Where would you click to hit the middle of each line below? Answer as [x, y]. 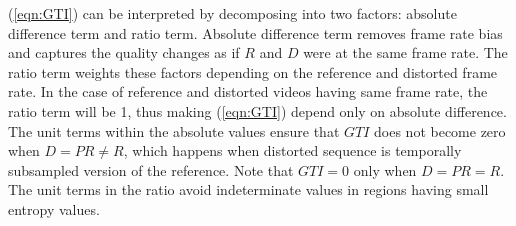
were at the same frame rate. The [405, 52]
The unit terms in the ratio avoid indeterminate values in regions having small [248, 189]
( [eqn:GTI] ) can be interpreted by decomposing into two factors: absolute [232, 13]
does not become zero [440, 130]
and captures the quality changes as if [124, 52]
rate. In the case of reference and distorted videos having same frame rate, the [248, 91]
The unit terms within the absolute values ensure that [174, 130]
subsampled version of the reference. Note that [151, 169]
